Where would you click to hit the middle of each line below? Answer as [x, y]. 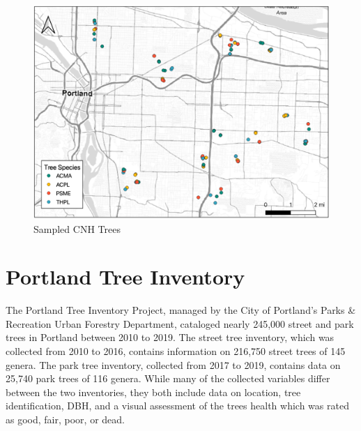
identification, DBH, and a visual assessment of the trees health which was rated [177, 406]
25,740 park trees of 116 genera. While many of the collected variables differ [168, 378]
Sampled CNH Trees [77, 228]
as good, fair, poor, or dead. [65, 419]
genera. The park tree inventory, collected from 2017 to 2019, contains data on [173, 364]
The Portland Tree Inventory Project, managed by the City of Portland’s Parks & [181, 310]
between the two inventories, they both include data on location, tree [153, 392]
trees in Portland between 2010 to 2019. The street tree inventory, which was [170, 337]
